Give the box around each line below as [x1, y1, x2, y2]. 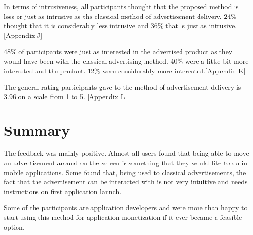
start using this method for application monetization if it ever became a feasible [4, 212, 242, 222]
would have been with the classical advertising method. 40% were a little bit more [4, 55, 249, 66]
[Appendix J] [4, 30, 43, 40]
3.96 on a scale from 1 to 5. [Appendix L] [4, 91, 127, 101]
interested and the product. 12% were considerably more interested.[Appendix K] [4, 65, 246, 75]
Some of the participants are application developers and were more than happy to [4, 202, 248, 213]
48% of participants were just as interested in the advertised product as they [4, 46, 233, 56]
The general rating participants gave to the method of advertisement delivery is [4, 82, 241, 92]
